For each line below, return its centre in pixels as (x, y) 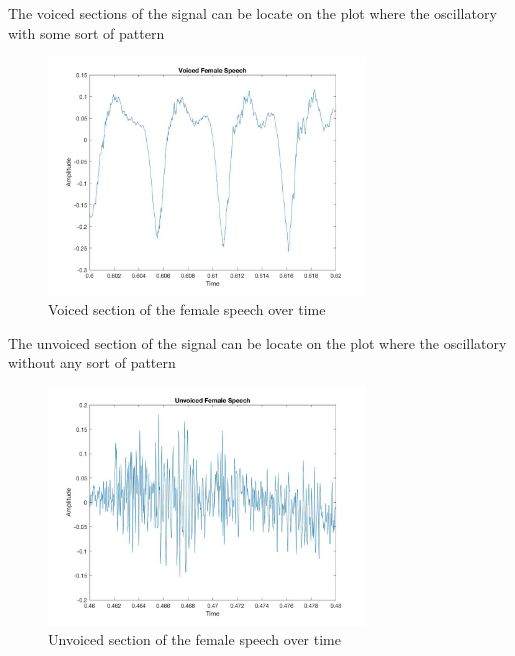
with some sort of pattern (86, 32)
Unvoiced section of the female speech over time (194, 639)
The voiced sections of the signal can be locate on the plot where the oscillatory (252, 13)
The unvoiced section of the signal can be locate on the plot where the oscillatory (257, 342)
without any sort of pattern (92, 362)
